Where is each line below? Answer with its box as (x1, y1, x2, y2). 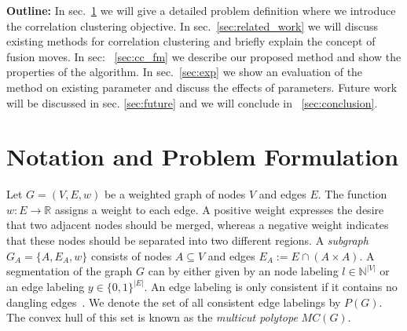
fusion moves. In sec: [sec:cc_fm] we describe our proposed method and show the (6, 48, 401, 64)
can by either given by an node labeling (148, 263, 339, 279)
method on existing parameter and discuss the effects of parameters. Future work (6, 78, 398, 95)
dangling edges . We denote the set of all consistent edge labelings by (6, 293, 341, 310)
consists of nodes (90, 247, 172, 264)
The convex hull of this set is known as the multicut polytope (6, 309, 298, 326)
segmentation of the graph (6, 263, 133, 279)
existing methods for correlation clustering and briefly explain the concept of (6, 33, 376, 49)
